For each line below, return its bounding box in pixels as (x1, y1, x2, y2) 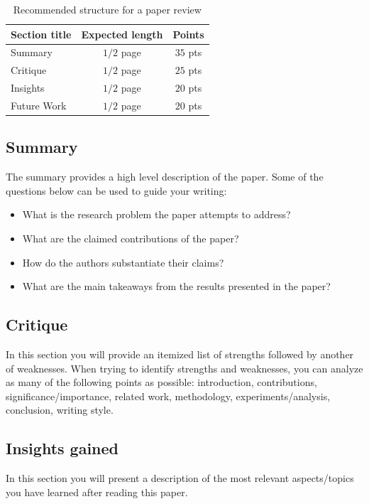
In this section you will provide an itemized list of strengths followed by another (6, 347, 354, 362)
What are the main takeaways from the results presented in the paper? (22, 279, 331, 294)
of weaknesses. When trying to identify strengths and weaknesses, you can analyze (6, 360, 363, 375)
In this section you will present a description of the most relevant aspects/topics (6, 471, 354, 486)
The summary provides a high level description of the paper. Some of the (6, 169, 324, 184)
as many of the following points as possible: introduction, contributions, (6, 375, 317, 390)
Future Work (11, 97, 67, 112)
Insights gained (6, 437, 119, 459)
